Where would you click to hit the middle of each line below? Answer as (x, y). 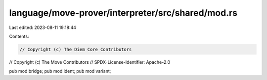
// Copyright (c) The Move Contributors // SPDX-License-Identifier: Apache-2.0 (90, 62)
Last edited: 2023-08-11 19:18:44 (43, 27)
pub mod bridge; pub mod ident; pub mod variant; (60, 71)
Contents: (19, 36)
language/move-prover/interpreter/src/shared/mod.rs (123, 13)
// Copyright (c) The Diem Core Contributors (76, 49)
